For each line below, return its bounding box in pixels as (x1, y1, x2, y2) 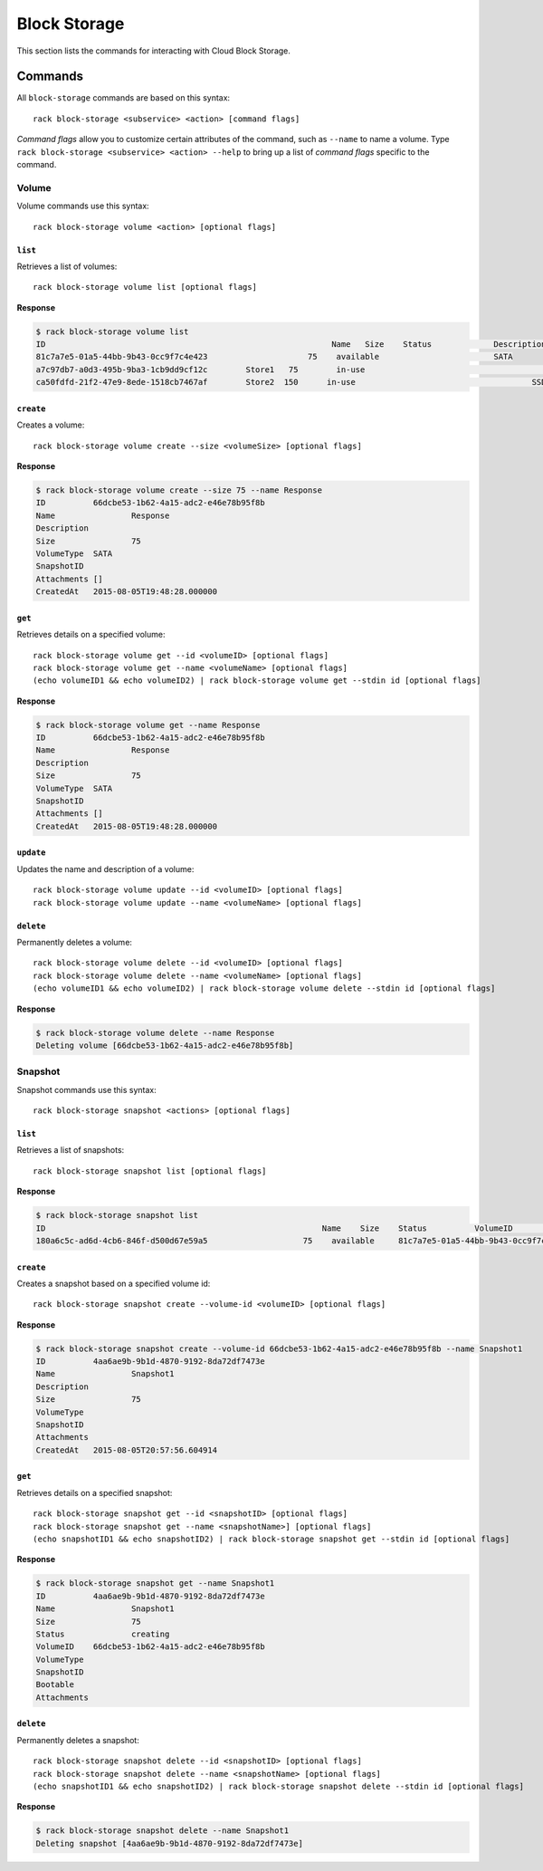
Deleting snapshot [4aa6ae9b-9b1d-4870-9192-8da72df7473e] (35, 1838, 303, 1848)
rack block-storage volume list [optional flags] (33, 282, 258, 293)
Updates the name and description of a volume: (16, 863, 195, 874)
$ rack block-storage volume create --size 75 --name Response (35, 485, 323, 495)
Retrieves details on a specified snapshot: (16, 1487, 173, 1498)
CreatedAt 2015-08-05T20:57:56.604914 (35, 1444, 217, 1455)
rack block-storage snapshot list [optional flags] (33, 1166, 267, 1176)
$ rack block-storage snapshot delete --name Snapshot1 (35, 1826, 290, 1836)
